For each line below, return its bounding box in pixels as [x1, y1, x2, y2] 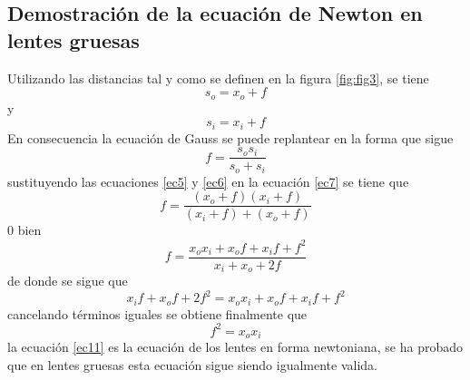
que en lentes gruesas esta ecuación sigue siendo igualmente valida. [7, 355, 378, 374]
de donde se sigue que [7, 271, 128, 290]
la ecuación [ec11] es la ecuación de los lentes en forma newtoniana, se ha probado [7, 337, 464, 356]
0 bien [7, 220, 42, 239]
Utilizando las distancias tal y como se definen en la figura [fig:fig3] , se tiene [7, 68, 429, 87]
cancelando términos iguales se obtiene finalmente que [7, 304, 308, 323]
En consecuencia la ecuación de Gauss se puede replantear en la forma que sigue [7, 128, 454, 147]
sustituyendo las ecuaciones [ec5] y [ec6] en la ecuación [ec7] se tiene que [7, 171, 409, 190]
